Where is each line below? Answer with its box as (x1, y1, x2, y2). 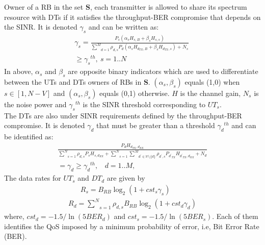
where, (4, 211, 24, 222)
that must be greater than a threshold (96, 120, 215, 131)
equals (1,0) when (184, 76, 240, 87)
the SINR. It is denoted (4, 21, 77, 32)
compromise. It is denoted (4, 120, 85, 131)
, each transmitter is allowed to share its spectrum (90, 2, 247, 12)
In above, (4, 66, 33, 77)
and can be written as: (88, 21, 159, 32)
